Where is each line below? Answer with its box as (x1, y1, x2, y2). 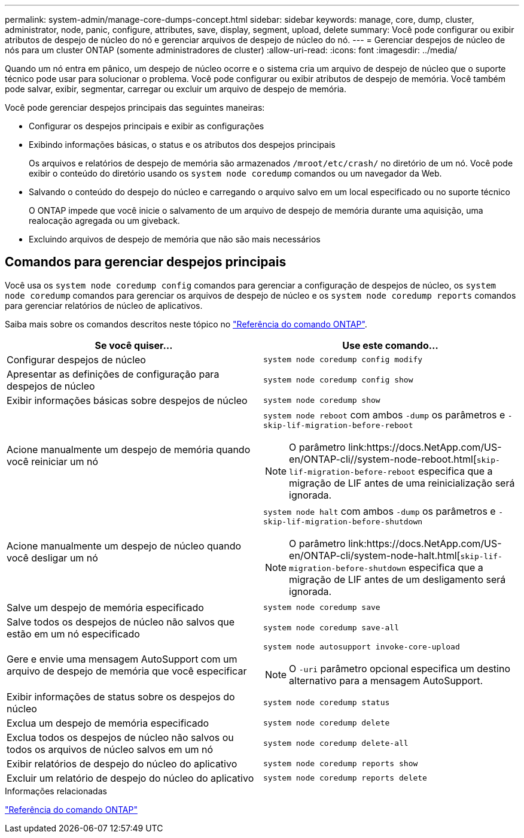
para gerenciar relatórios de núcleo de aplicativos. (5, 300, 203, 311)
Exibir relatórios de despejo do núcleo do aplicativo (7, 757, 237, 770)
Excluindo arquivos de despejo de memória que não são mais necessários (29, 234, 321, 244)
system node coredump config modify (263, 355, 423, 365)
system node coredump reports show (263, 759, 418, 769)
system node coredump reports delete (263, 773, 427, 783)
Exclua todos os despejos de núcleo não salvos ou (7, 731, 234, 743)
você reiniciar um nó (7, 456, 99, 468)
